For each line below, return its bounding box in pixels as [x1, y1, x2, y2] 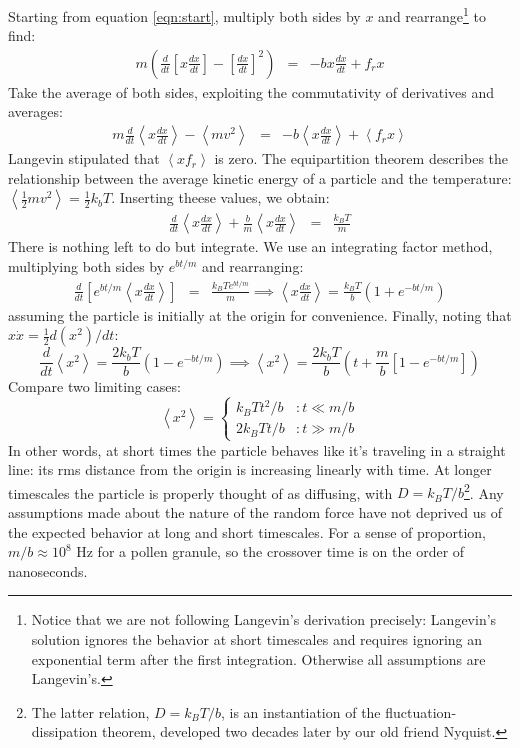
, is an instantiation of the [220, 701, 381, 722]
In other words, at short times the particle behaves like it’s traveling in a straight [8, 439, 506, 460]
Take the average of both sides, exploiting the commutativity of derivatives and [8, 81, 495, 102]
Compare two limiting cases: [8, 375, 181, 396]
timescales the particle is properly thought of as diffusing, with [8, 482, 393, 503]
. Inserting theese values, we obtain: [111, 187, 330, 208]
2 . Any [463, 479, 504, 503]
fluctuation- [385, 701, 457, 722]
